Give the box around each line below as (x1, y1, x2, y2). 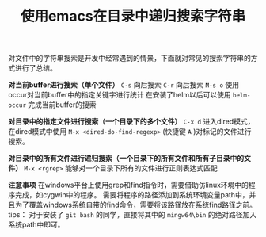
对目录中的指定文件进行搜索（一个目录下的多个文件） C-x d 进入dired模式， (8, 117, 255, 127)
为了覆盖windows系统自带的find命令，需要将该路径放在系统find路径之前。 (14, 200, 257, 210)
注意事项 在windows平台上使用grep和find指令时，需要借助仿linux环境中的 (8, 180, 249, 190)
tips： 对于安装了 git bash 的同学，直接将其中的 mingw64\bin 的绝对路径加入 (8, 210, 257, 220)
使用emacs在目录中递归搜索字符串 (20, 7, 246, 25)
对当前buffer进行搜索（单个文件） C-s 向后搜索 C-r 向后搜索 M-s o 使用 (8, 80, 240, 90)
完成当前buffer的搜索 (27, 100, 97, 109)
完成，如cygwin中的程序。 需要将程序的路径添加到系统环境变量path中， (14, 190, 249, 200)
